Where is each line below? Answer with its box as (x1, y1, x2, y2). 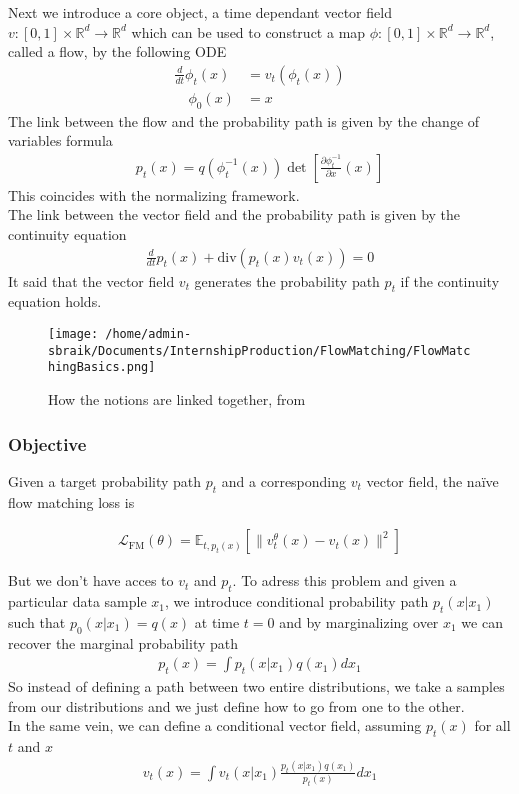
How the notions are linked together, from (48, 389, 306, 410)
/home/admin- (105, 327, 192, 342)
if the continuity (400, 270, 500, 291)
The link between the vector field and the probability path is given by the (8, 204, 461, 225)
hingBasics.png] (48, 360, 156, 375)
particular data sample (8, 591, 147, 612)
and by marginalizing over (279, 611, 439, 632)
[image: (48, 327, 99, 342)
